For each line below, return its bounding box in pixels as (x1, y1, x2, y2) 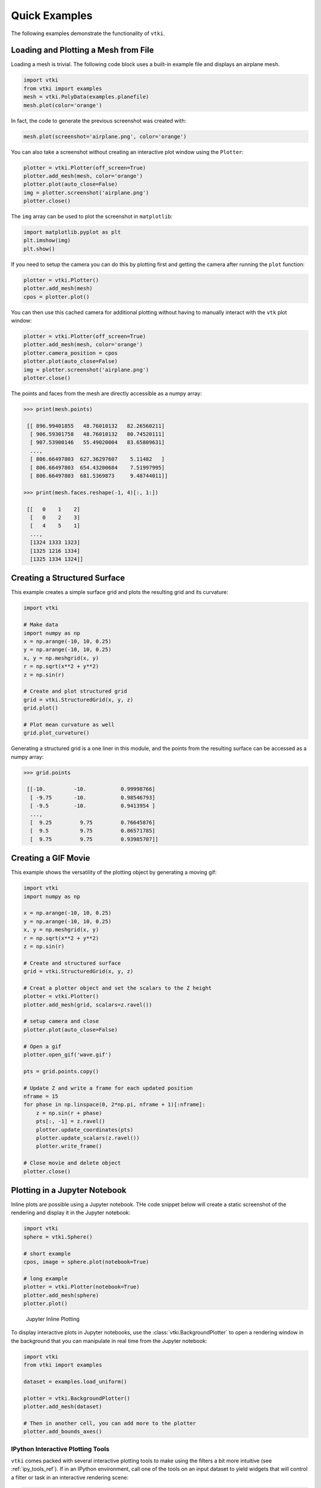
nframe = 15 (23, 1093, 59, 1099)
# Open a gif (23, 1043, 62, 1050)
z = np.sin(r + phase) (36, 1109, 102, 1116)
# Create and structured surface (23, 959, 121, 967)
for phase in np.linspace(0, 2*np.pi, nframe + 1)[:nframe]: (23, 1101, 206, 1108)
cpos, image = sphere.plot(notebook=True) (23, 1258, 149, 1265)
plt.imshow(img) (23, 237, 71, 244)
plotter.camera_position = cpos (23, 349, 118, 357)
